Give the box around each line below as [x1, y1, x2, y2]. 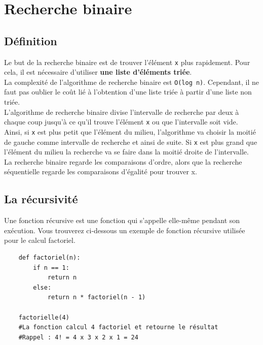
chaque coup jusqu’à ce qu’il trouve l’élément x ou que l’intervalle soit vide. [4, 116, 238, 127]
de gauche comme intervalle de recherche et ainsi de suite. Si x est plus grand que [4, 136, 257, 147]
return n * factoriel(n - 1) [47, 294, 146, 301]
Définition [4, 33, 57, 48]
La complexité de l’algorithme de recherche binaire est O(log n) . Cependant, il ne [4, 76, 259, 87]
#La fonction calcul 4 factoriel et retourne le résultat [18, 324, 218, 331]
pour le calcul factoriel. [4, 235, 76, 245]
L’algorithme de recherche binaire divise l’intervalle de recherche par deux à [4, 106, 239, 117]
